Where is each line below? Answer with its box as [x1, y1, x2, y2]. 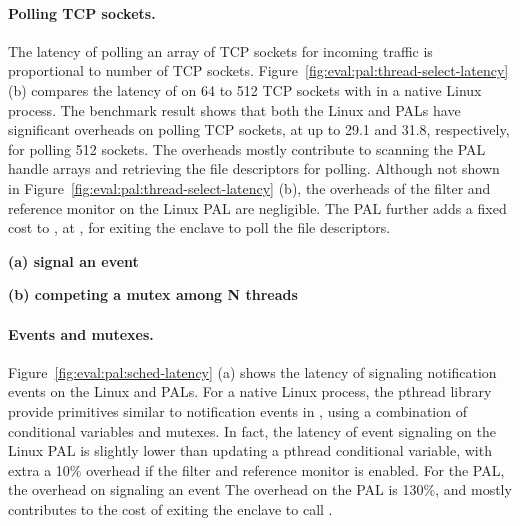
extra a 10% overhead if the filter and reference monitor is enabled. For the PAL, [8, 459, 505, 480]
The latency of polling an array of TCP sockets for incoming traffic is [8, 40, 433, 61]
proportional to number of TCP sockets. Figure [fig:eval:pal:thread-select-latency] [8, 60, 509, 81]
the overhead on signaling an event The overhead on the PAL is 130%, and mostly [8, 479, 512, 500]
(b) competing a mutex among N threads [8, 284, 298, 305]
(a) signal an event [8, 250, 139, 271]
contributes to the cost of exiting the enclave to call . [8, 498, 333, 519]
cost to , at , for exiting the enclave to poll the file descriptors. [8, 217, 391, 238]
